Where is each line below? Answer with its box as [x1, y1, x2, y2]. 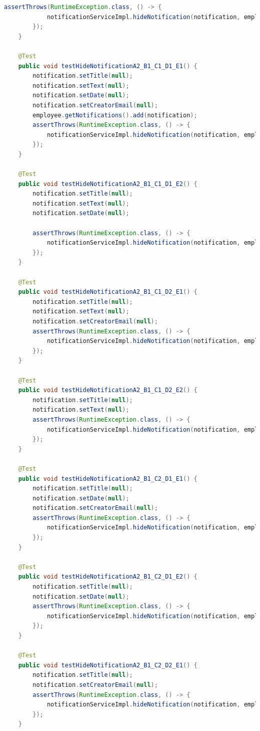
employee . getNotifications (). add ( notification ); [32, 111, 197, 119]
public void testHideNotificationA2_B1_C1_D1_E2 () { [18, 180, 197, 188]
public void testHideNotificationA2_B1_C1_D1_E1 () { [18, 62, 197, 70]
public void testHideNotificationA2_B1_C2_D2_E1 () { [18, 661, 197, 669]
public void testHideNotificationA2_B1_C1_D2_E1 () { [18, 288, 197, 296]
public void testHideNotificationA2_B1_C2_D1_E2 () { [18, 573, 197, 581]
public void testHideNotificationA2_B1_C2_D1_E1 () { [18, 475, 197, 482]
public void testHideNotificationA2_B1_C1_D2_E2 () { [18, 387, 197, 394]
